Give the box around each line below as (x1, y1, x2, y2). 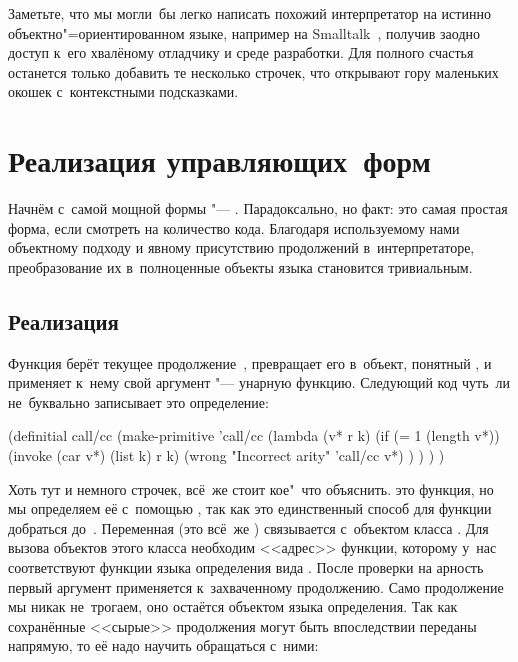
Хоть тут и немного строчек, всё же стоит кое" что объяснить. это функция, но (8, 478, 494, 499)
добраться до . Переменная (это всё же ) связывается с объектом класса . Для (8, 517, 489, 538)
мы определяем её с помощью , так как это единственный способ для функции (8, 498, 492, 519)
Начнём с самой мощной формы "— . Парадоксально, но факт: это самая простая (8, 198, 508, 219)
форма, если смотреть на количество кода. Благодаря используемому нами (8, 217, 460, 238)
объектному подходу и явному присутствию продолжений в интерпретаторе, (8, 237, 475, 258)
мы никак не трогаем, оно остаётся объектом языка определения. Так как (8, 596, 458, 617)
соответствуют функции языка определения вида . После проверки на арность (8, 557, 484, 578)
